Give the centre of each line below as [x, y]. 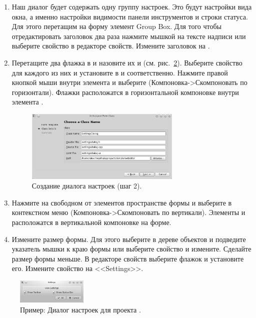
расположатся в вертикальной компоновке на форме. [91, 222]
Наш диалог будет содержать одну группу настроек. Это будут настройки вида [132, 6]
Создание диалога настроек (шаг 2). [87, 186]
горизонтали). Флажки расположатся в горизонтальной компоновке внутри [125, 92]
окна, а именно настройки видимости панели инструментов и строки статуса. [130, 16]
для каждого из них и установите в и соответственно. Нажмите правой [120, 72]
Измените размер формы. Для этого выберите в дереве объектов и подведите [129, 239]
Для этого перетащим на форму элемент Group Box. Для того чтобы [117, 26]
